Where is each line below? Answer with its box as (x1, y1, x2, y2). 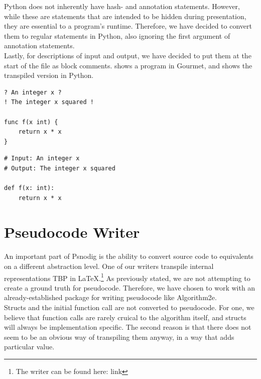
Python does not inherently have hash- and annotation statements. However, (4, 1, 240, 11)
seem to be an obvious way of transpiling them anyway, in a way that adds (4, 331, 234, 342)
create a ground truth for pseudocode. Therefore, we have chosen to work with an (4, 282, 255, 293)
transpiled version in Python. (4, 70, 94, 80)
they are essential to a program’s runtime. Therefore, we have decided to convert (4, 21, 252, 31)
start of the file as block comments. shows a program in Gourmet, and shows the (4, 60, 252, 70)
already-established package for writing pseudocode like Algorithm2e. (4, 292, 217, 303)
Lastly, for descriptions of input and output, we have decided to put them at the (4, 50, 251, 60)
